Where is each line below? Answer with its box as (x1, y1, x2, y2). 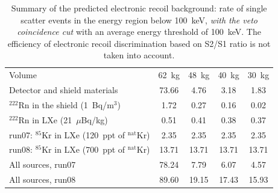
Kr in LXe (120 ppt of (42, 128, 125, 141)
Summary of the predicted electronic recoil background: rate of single (11, 2, 267, 14)
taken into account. (103, 49, 175, 61)
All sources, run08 (9, 173, 76, 186)
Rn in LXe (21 (18, 113, 72, 126)
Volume (9, 69, 37, 81)
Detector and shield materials (9, 84, 118, 96)
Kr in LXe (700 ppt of (42, 143, 125, 156)
